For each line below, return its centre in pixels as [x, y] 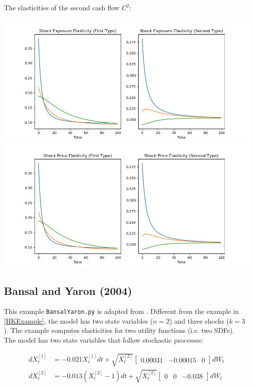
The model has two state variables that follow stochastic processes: [104, 339]
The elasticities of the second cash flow [62, 7]
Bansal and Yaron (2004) [68, 291]
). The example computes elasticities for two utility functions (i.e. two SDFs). [119, 330]
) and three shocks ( [199, 320]
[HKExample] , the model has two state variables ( [79, 320]
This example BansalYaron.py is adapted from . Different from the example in [121, 311]
